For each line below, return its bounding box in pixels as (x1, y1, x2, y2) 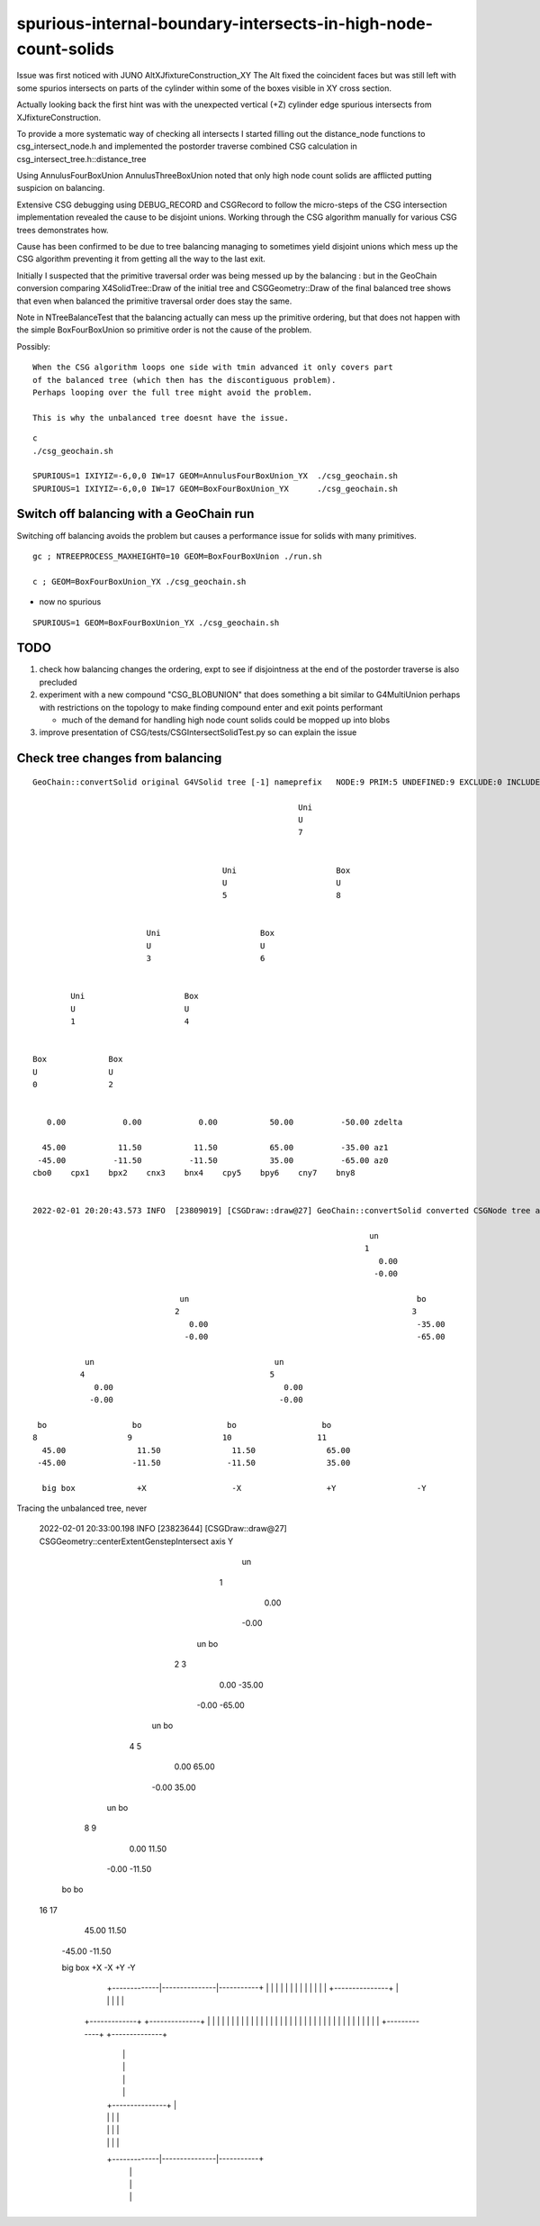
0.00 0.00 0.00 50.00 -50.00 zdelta (46, 1117, 403, 1128)
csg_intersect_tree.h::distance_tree (16, 153, 147, 164)
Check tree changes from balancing (16, 750, 222, 766)
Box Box (32, 1054, 123, 1065)
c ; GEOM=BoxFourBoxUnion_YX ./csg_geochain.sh (32, 577, 247, 586)
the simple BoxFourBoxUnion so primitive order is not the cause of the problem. (16, 324, 312, 335)
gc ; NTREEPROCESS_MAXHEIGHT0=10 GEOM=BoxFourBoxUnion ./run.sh (32, 550, 323, 561)
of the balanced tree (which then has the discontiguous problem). (32, 375, 337, 385)
